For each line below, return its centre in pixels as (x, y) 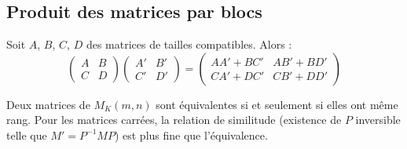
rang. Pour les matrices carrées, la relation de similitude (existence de (174, 120)
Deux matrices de (48, 104)
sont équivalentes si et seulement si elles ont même (277, 104)
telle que (27, 134)
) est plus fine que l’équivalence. (191, 134)
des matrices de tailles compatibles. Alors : (189, 44)
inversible (378, 120)
